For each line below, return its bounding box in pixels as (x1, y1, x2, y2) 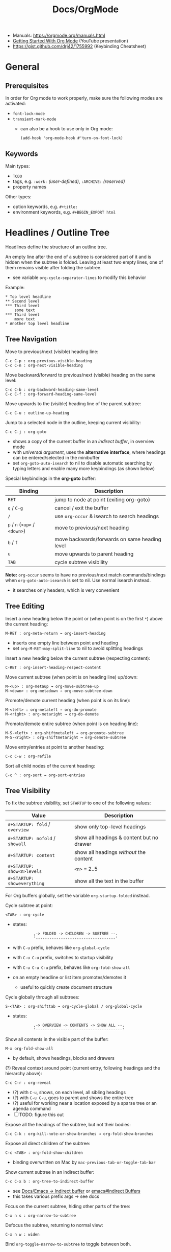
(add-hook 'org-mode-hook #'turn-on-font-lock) (20, 135, 123, 141)
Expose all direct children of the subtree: (5, 1141, 91, 1147)
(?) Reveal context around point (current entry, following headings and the (5, 1065, 160, 1071)
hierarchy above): (5, 1071, 42, 1077)
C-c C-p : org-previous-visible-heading (5, 358, 93, 363)
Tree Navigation (5, 335, 57, 343)
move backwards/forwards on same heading (54, 536, 162, 543)
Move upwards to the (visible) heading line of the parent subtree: (5, 400, 141, 407)
